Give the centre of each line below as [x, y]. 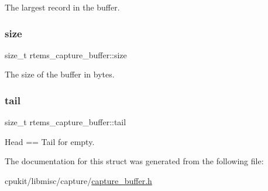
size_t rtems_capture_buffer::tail [66, 122]
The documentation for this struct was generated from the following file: [134, 161]
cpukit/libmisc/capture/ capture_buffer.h [78, 181]
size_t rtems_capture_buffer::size [66, 54]
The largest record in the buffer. [62, 7]
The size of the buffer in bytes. [60, 74]
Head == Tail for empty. [50, 141]
